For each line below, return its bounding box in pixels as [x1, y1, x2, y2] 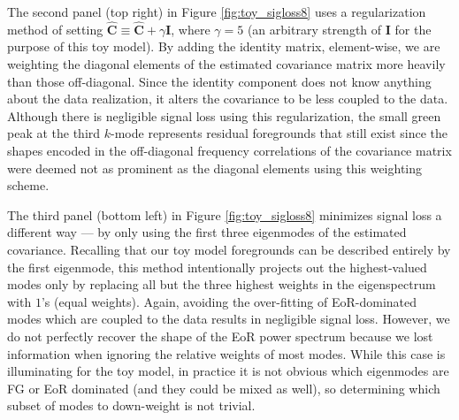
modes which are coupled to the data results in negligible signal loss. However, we [7, 309, 450, 328]
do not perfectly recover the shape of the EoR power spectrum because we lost [7, 326, 433, 345]
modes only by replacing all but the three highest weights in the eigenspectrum [7, 275, 436, 294]
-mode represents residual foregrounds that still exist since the [111, 124, 448, 142]
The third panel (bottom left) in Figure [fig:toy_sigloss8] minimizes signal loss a [7, 205, 442, 224]
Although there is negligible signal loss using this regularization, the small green [7, 106, 441, 125]
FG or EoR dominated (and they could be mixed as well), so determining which [7, 378, 440, 397]
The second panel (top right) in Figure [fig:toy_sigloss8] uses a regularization [7, 3, 426, 20]
